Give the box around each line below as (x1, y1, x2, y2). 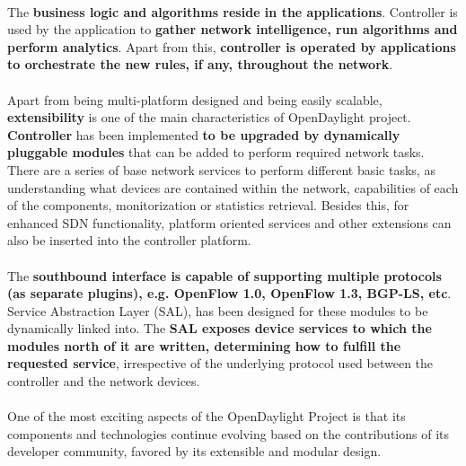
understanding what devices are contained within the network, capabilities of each (7, 178, 459, 197)
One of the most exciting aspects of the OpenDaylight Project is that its (7, 407, 406, 426)
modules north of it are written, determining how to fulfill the (7, 336, 401, 355)
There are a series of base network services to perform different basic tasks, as (7, 160, 435, 179)
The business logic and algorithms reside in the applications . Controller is (7, 2, 458, 21)
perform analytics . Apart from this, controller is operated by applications (7, 37, 456, 56)
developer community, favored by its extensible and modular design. (7, 442, 382, 461)
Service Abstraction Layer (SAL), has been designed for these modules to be (7, 301, 428, 320)
